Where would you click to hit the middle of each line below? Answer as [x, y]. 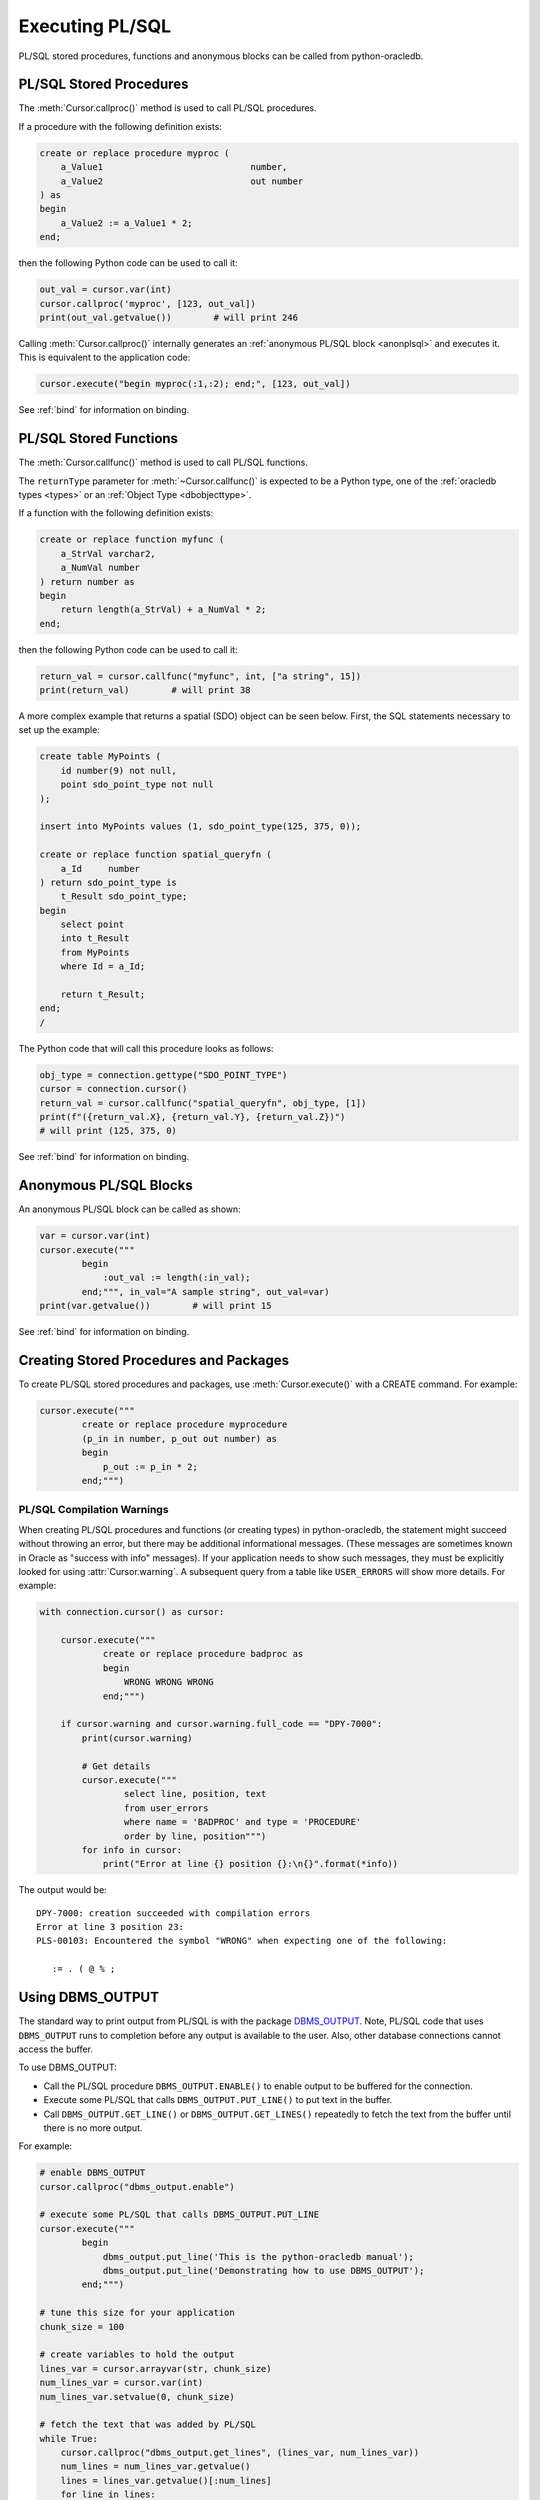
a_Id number [100, 868]
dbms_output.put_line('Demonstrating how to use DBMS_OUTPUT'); [263, 2270]
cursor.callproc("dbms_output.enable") [137, 2186]
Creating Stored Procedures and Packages [154, 1360]
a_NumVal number [100, 568]
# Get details [116, 1766]
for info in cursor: [132, 1849]
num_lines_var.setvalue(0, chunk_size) [137, 2396]
